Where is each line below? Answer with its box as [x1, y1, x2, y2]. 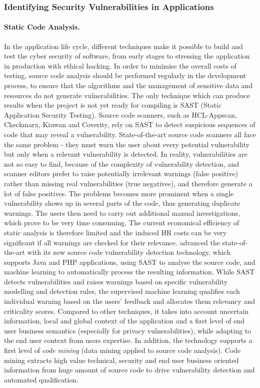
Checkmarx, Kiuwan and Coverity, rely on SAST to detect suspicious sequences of [4, 119, 255, 130]
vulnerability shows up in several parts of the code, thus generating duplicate [4, 198, 240, 208]
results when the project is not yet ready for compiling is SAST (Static [4, 100, 221, 110]
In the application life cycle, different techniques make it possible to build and [4, 41, 243, 51]
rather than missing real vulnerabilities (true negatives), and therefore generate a [4, 178, 252, 188]
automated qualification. [4, 374, 78, 384]
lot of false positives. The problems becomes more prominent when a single [4, 188, 234, 198]
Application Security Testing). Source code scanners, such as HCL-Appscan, [4, 109, 237, 120]
